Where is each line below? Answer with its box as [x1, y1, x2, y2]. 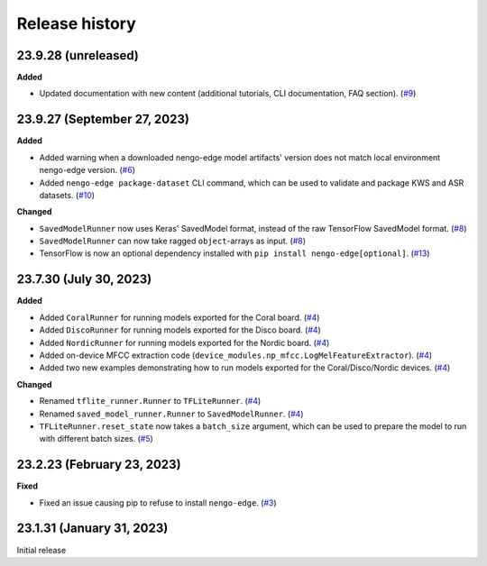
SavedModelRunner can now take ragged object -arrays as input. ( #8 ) [39, 235, 307, 247]
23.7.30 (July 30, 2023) [16, 271, 152, 288]
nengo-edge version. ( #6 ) [39, 165, 135, 176]
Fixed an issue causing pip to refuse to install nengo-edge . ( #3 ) [39, 497, 277, 508]
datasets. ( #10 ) [39, 189, 95, 200]
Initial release [16, 544, 67, 555]
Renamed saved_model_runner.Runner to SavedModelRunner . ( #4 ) [39, 408, 304, 419]
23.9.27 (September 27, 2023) [16, 112, 189, 127]
